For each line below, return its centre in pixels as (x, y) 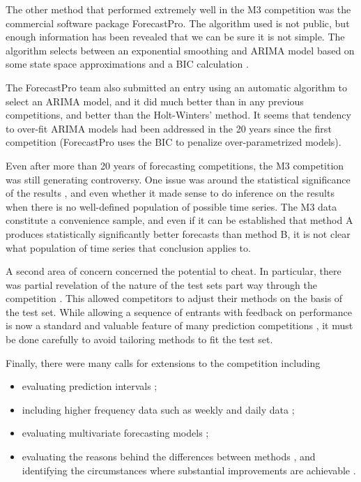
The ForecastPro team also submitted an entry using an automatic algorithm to (177, 87)
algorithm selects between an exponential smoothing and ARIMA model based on (180, 50)
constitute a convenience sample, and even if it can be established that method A (179, 220)
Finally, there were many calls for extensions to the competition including (163, 362)
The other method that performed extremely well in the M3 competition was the (178, 9)
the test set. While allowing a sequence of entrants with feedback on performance (179, 311)
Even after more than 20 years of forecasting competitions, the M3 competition (175, 165)
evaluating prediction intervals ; (90, 386)
